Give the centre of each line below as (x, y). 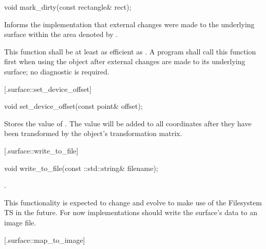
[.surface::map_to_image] (45, 240)
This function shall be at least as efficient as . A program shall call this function (130, 51)
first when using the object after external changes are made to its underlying (125, 61)
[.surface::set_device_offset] (48, 89)
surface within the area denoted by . (61, 34)
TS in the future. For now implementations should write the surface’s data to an (131, 212)
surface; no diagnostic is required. (57, 71)
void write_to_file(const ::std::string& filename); (81, 168)
